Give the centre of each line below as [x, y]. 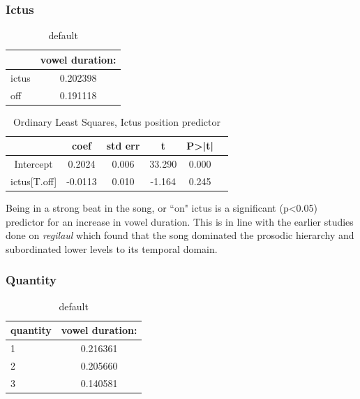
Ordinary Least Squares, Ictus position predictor [117, 121]
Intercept [33, 164]
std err [123, 146]
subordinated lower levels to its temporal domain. [112, 248]
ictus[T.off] [34, 181]
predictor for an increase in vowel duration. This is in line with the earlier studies [180, 221]
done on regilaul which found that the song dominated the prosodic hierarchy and [180, 235]
